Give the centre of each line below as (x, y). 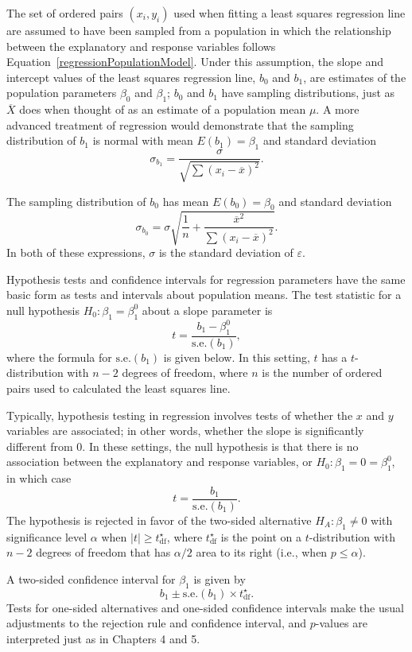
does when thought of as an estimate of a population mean (163, 109)
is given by (220, 578)
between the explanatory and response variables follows (141, 46)
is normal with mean (143, 140)
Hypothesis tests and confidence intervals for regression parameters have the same (206, 279)
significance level (47, 536)
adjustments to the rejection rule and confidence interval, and (157, 623)
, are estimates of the (355, 77)
